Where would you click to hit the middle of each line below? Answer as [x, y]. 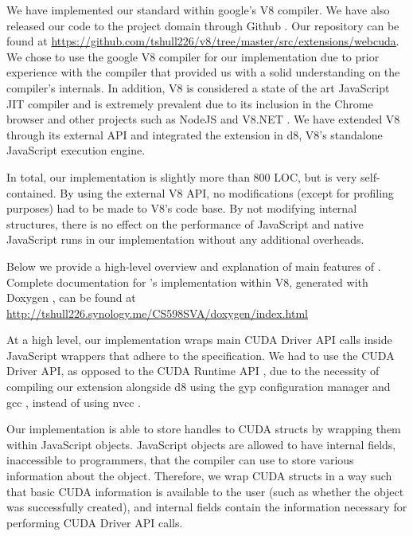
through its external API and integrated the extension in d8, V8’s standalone [195, 134]
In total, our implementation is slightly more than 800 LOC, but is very [182, 176]
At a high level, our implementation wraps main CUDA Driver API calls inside [199, 340]
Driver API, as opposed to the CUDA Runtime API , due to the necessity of [193, 371]
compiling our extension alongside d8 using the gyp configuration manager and [199, 387]
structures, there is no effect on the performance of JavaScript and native [185, 223]
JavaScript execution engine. [76, 150]
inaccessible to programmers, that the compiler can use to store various [180, 460]
